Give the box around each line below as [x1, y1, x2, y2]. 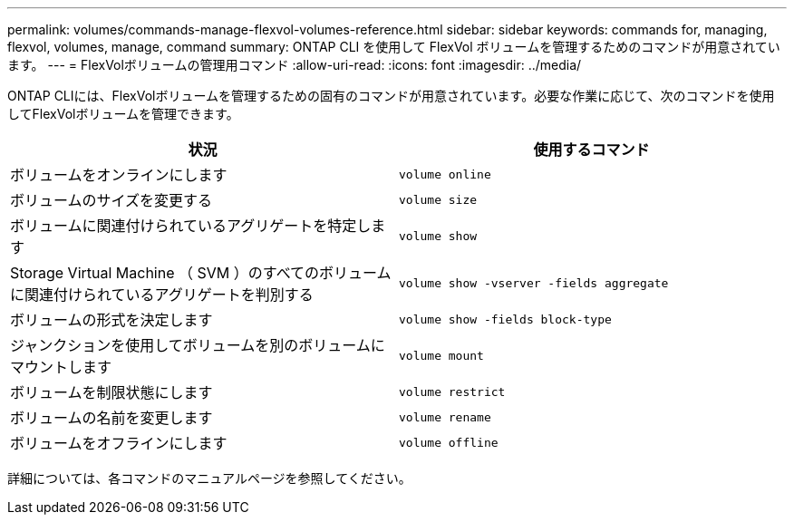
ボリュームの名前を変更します [10, 409, 213, 427]
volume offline [399, 435, 499, 449]
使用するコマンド [533, 140, 650, 159]
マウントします [10, 358, 112, 376]
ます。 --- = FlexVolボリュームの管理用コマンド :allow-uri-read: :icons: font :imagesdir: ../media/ [7, 57, 582, 72]
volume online [399, 167, 491, 181]
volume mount [399, 348, 484, 362]
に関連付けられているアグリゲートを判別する [10, 285, 314, 304]
